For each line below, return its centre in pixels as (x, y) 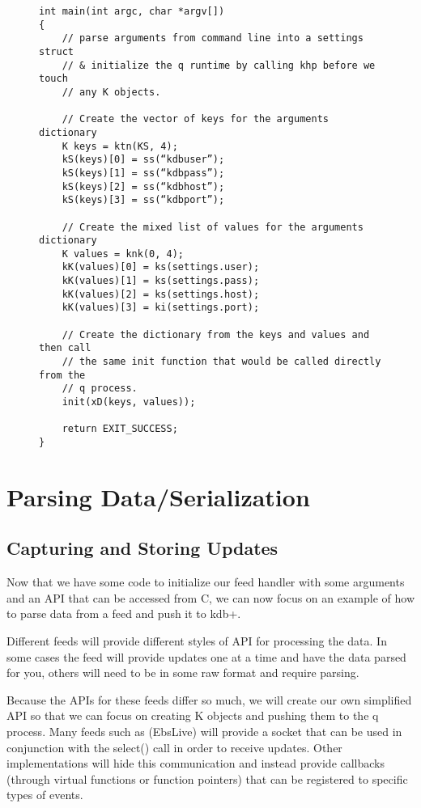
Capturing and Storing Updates (142, 548)
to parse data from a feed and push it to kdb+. (124, 613)
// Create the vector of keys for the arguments (195, 119)
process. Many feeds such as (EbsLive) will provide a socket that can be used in (204, 731)
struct (56, 51)
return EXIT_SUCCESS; (120, 429)
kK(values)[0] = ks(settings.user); (161, 267)
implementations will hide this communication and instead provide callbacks (196, 763)
